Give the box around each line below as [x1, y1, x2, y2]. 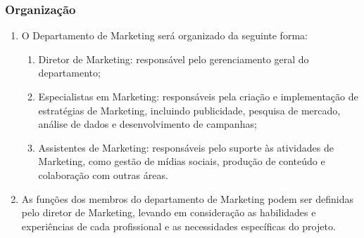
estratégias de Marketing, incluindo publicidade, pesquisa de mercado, [38, 103, 341, 117]
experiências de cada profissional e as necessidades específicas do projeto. [21, 218, 336, 233]
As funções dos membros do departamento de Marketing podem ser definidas [21, 191, 353, 206]
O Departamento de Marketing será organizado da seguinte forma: [21, 28, 308, 43]
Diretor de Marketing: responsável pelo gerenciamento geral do [38, 51, 309, 66]
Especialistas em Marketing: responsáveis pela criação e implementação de [38, 89, 358, 103]
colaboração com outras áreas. [38, 167, 168, 182]
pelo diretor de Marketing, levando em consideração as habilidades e [21, 205, 316, 220]
